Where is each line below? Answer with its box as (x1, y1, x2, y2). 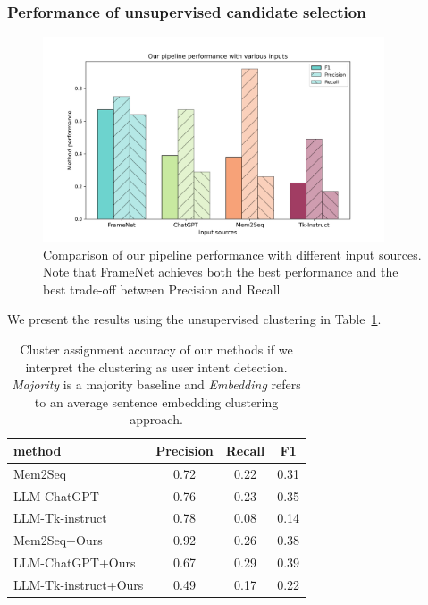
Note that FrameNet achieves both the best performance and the (43, 262, 399, 281)
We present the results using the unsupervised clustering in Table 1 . (7, 310, 382, 328)
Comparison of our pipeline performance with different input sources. (43, 244, 422, 263)
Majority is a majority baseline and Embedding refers (12, 375, 301, 394)
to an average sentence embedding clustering (34, 392, 279, 411)
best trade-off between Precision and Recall (43, 279, 281, 298)
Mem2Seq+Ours (13, 531, 103, 550)
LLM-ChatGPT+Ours (13, 553, 136, 572)
